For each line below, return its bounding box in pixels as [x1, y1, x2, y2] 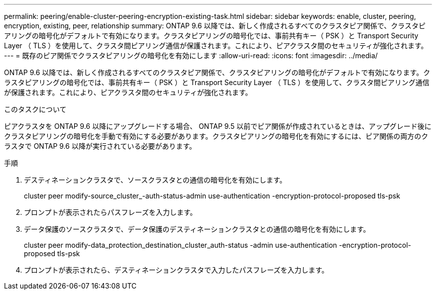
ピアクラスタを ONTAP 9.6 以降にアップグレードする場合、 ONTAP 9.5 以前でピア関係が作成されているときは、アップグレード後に [4, 122, 432, 130]
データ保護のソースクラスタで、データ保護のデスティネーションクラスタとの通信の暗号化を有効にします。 [24, 225, 370, 233]
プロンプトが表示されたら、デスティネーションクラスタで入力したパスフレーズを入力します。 [24, 266, 329, 274]
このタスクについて [4, 105, 67, 113]
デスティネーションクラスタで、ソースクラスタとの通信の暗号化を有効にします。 [24, 176, 287, 184]
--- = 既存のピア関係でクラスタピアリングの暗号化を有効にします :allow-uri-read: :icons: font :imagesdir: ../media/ [4, 51, 378, 60]
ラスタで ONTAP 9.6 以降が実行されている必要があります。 [4, 142, 197, 150]
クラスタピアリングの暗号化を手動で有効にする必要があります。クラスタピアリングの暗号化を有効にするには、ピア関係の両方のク [4, 132, 429, 140]
